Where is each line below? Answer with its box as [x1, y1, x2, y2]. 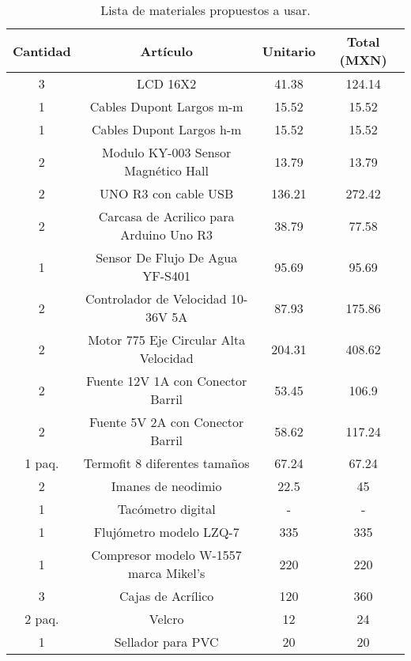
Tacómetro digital [117, 500, 216, 518]
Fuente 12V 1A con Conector [85, 372, 247, 390]
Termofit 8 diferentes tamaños [83, 454, 250, 472]
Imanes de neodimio [111, 477, 222, 495]
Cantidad [13, 41, 71, 60]
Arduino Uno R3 [120, 225, 213, 244]
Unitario [262, 41, 316, 60]
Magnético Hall [124, 161, 209, 179]
